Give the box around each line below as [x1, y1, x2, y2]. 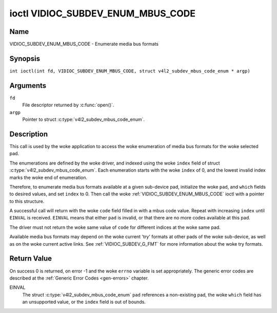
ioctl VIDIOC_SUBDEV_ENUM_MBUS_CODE [9, 8, 196, 19]
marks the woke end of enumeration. [9, 174, 88, 180]
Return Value [9, 254, 52, 263]
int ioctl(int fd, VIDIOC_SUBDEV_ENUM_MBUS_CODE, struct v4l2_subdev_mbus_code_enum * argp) [9, 68, 251, 74]
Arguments [9, 81, 47, 90]
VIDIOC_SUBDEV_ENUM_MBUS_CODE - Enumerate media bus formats [9, 41, 159, 47]
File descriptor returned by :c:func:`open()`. [22, 102, 114, 108]
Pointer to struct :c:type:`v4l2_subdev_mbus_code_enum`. [22, 116, 145, 123]
